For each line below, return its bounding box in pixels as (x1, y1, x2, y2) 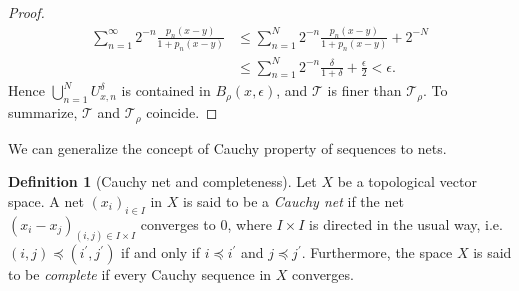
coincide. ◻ (146, 102, 218, 123)
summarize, (8, 102, 78, 123)
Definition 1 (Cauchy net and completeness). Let (8, 171, 317, 192)
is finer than (327, 80, 402, 101)
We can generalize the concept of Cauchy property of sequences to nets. (8, 137, 447, 158)
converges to (140, 213, 216, 234)
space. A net (8, 190, 84, 211)
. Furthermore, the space (301, 242, 453, 263)
